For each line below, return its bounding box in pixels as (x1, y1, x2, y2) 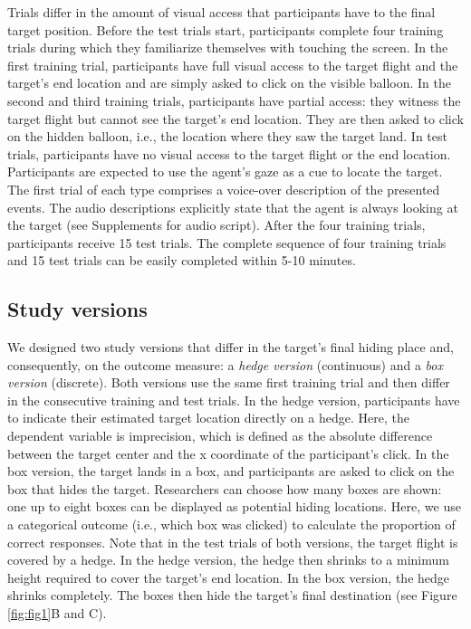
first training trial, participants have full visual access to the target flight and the (7, 55, 458, 74)
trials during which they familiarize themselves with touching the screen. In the (7, 38, 448, 57)
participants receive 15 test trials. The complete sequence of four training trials (7, 233, 447, 252)
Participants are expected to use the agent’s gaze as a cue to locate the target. (7, 162, 443, 181)
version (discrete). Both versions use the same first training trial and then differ (7, 373, 450, 392)
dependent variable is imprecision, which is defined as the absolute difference (7, 426, 433, 445)
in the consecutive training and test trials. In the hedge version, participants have (7, 390, 460, 409)
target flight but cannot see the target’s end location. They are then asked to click (7, 109, 464, 128)
